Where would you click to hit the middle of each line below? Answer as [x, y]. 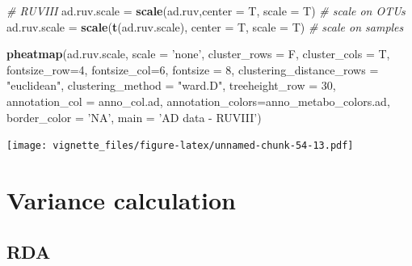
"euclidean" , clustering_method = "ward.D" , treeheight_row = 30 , [171, 85]
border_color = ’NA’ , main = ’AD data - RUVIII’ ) [134, 117]
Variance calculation [121, 200]
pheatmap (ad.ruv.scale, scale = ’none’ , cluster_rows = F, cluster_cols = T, [198, 54]
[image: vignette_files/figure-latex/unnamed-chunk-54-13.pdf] [180, 146]
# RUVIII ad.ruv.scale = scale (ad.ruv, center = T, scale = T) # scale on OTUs [206, 11]
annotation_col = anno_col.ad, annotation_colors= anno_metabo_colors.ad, [198, 101]
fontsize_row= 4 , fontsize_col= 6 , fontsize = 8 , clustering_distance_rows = [193, 69]
